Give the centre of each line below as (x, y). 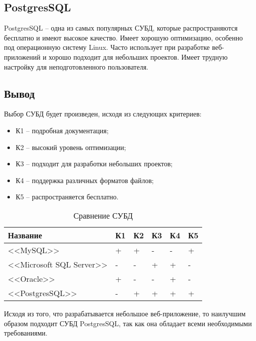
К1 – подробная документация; (62, 130)
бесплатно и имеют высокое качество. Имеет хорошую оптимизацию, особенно (124, 37)
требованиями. (26, 333)
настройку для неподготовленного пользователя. (76, 66)
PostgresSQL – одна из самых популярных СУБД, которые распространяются (121, 28)
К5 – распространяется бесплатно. (67, 197)
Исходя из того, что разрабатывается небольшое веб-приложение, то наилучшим (125, 313)
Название (25, 235)
